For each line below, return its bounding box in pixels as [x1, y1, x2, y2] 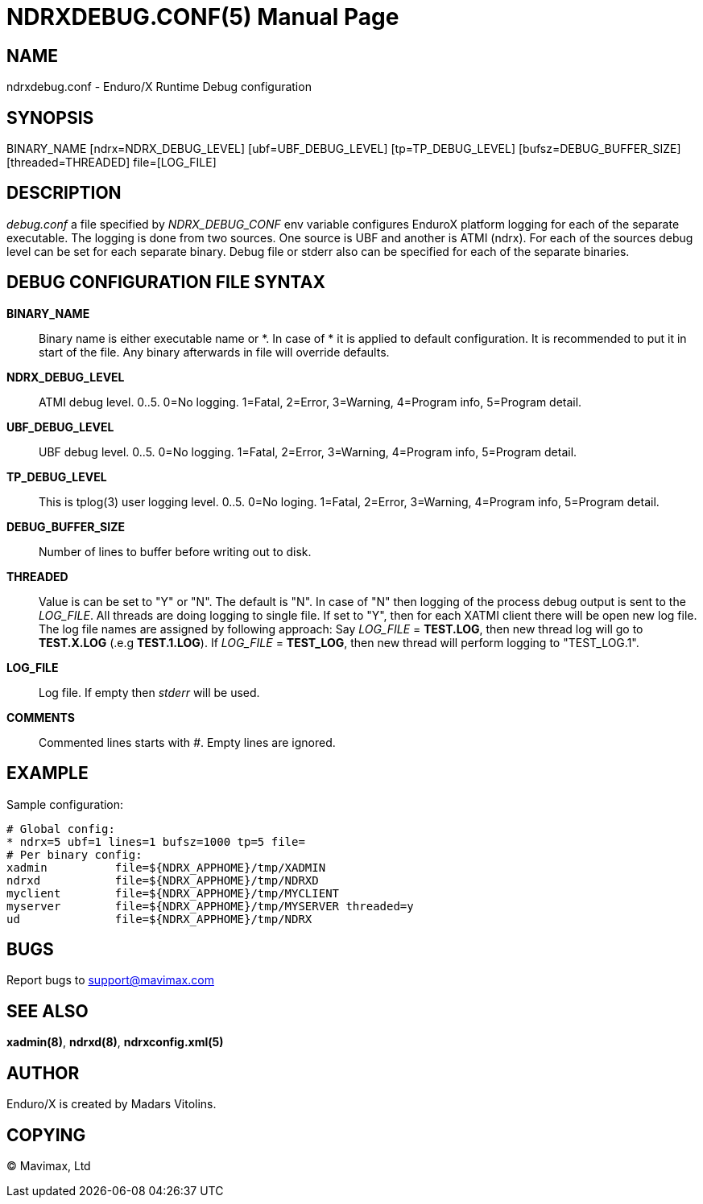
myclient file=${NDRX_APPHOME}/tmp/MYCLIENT [6, 886, 340, 900]
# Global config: [6, 822, 115, 835]
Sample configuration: [6, 797, 124, 811]
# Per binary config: [6, 847, 143, 861]
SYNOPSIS [6, 107, 94, 128]
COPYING [6, 1124, 86, 1145]
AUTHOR [6, 1062, 80, 1083]
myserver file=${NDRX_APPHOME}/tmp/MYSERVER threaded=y [6, 899, 414, 913]
